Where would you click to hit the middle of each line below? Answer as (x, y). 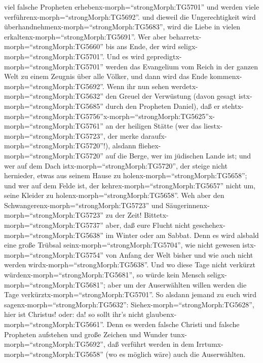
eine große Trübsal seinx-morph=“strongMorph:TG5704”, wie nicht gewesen (122, 245)
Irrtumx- (210, 344)
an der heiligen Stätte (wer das (154, 126)
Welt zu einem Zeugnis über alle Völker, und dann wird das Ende (106, 76)
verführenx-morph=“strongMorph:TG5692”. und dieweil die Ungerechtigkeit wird (130, 16)
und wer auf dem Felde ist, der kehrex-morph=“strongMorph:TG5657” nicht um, (130, 185)
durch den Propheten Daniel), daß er (163, 106)
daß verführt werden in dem (151, 344)
